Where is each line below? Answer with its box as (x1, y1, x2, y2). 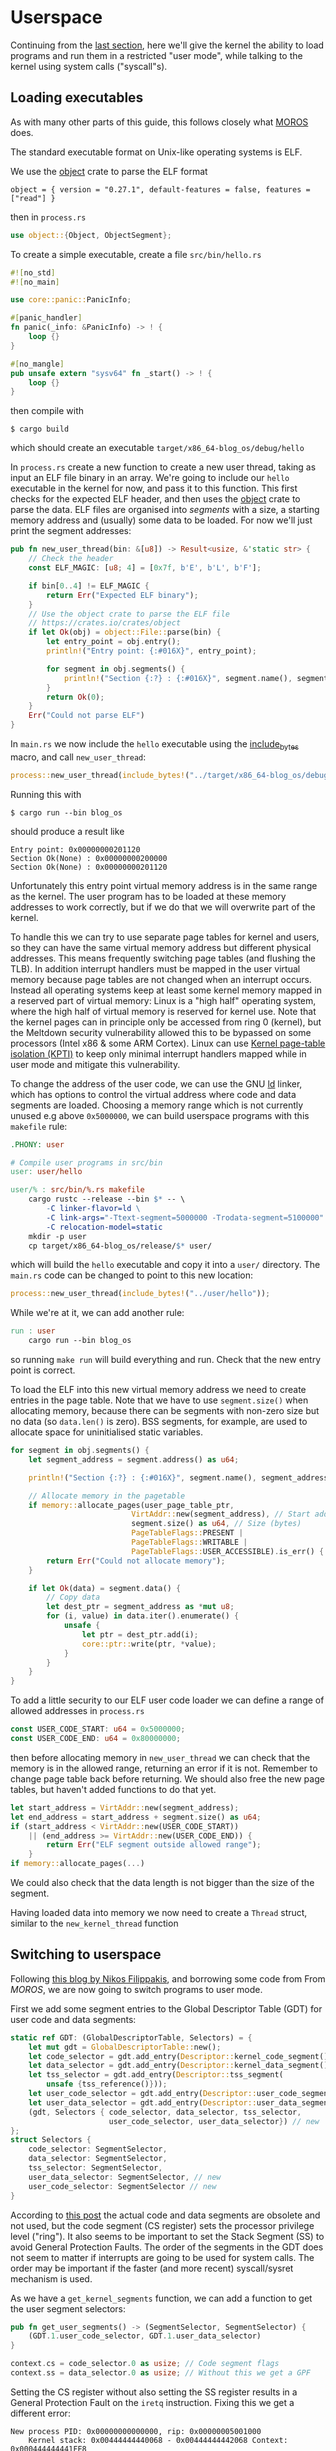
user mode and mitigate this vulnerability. (10, 1058, 181, 1070)
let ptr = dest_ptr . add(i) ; (81, 1629, 199, 1640)
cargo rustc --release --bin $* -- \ (28, 1194, 186, 1205)
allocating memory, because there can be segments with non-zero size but (10, 1405, 320, 1417)
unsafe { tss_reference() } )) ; (46, 2079, 168, 2090)
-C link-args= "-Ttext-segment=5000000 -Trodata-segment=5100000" (46, 1212, 325, 1223)
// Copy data (46, 1592, 101, 1603)
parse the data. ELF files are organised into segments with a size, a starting (10, 504, 320, 516)
